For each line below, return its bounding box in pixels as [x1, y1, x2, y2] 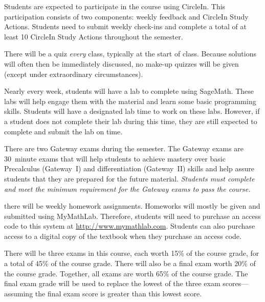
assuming [4, 288, 33, 298]
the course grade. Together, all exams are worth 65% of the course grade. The [4, 268, 248, 278]
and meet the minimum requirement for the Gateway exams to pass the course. [4, 183, 251, 194]
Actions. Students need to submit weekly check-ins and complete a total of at [4, 21, 247, 32]
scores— [223, 278, 249, 289]
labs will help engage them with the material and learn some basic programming [4, 95, 256, 106]
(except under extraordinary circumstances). [4, 68, 143, 79]
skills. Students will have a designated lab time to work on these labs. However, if [4, 106, 260, 116]
